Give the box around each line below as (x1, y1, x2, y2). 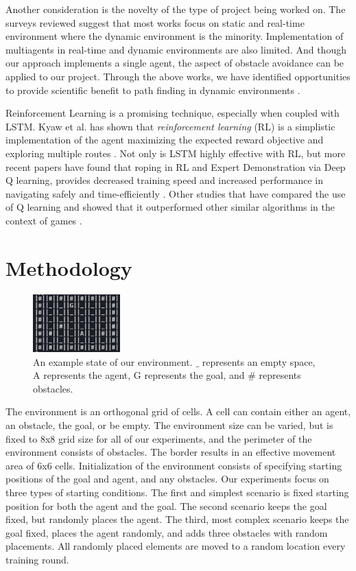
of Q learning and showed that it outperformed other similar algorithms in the (5, 200, 335, 214)
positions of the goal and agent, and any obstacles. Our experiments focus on (5, 471, 329, 486)
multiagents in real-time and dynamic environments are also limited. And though (5, 42, 346, 56)
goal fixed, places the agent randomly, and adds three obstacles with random (5, 525, 328, 539)
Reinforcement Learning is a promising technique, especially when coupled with (5, 106, 340, 120)
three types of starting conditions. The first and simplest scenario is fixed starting (5, 485, 349, 499)
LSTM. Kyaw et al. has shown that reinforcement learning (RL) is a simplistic (5, 119, 335, 133)
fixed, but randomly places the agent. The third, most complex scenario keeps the (5, 512, 349, 526)
